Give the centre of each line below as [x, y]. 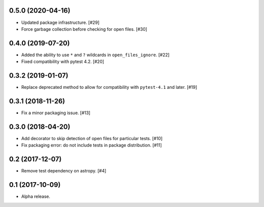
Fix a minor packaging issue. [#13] [56, 113]
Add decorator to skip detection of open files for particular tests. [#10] [92, 138]
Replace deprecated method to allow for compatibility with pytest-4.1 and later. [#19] [109, 87]
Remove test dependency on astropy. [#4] [64, 171]
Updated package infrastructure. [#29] [60, 22]
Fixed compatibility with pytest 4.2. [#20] [63, 62]
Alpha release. [36, 197]
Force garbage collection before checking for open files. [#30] [84, 29]
